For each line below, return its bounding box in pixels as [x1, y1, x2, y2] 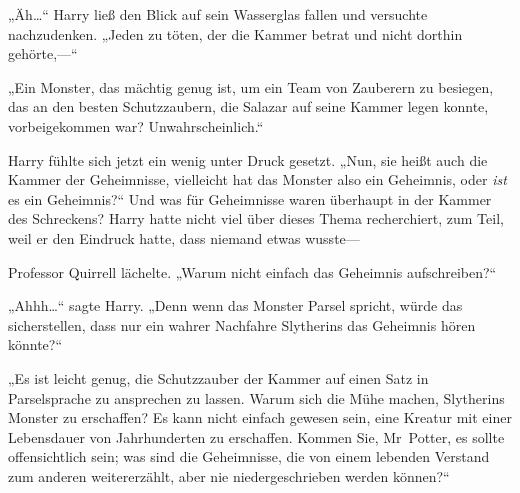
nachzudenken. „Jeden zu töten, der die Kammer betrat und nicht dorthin [8, 23, 463, 44]
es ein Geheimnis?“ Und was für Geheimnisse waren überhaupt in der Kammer [8, 188, 492, 209]
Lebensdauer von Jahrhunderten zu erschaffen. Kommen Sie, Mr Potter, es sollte [8, 426, 505, 447]
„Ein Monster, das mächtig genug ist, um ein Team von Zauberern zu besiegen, [8, 76, 494, 97]
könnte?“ [8, 334, 63, 355]
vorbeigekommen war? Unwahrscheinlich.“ [8, 115, 264, 136]
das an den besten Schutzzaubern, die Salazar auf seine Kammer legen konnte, [8, 96, 489, 117]
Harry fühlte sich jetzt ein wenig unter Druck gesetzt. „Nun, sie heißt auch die [8, 149, 488, 170]
